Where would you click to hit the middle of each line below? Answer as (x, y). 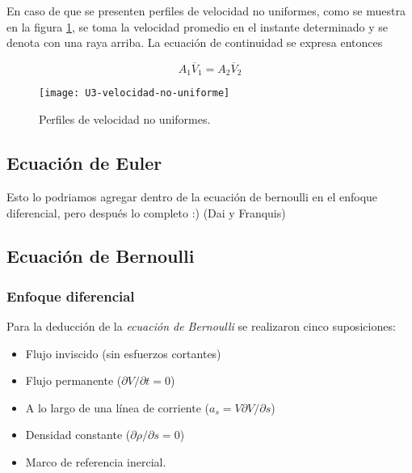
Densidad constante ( (78, 435)
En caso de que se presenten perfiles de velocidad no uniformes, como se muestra (206, 11)
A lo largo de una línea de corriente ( (118, 407)
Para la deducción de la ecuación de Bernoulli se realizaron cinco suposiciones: (201, 326)
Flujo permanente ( (74, 380)
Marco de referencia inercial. (96, 462)
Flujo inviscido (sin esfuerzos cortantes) (123, 353)
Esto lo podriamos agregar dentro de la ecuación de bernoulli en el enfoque (192, 196)
